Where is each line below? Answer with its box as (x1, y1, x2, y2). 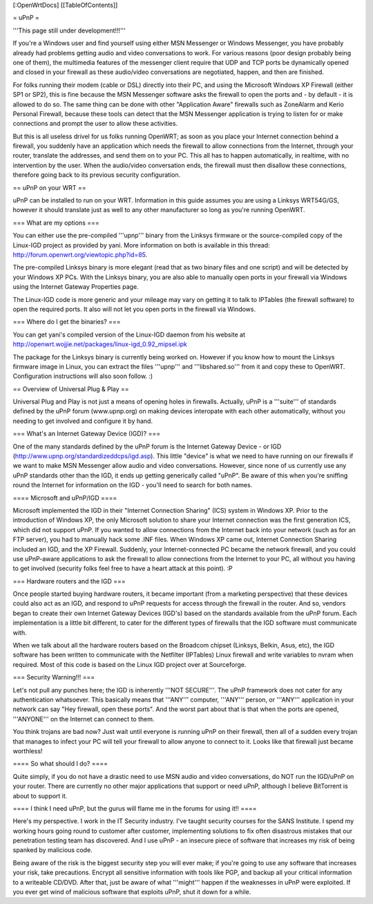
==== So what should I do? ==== (12, 760, 108, 768)
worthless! (12, 746, 43, 755)
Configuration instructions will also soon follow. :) (12, 372, 153, 380)
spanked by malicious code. (12, 846, 93, 854)
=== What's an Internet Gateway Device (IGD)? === (12, 429, 161, 438)
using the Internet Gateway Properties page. (12, 283, 139, 291)
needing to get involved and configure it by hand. (12, 417, 153, 425)
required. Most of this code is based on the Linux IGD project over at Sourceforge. (12, 660, 247, 668)
